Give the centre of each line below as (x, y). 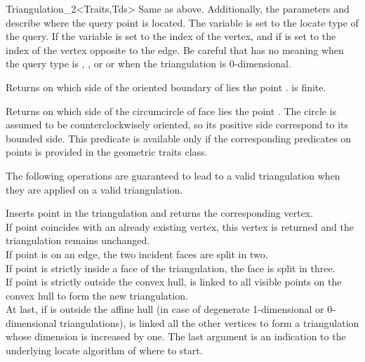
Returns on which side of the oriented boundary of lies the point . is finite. (166, 87)
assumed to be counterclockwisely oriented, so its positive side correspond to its (177, 125)
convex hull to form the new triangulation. (97, 295)
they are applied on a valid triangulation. (94, 189)
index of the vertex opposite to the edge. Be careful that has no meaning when (175, 49)
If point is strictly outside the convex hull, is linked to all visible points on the (174, 282)
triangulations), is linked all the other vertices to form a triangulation (210, 322)
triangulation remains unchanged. (78, 240)
